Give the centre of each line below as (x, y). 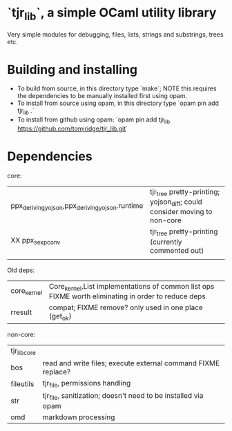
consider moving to (181, 212)
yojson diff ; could (176, 202)
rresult (21, 312)
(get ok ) (60, 316)
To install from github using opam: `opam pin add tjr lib (94, 121)
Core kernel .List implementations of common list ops (132, 287)
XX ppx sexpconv (36, 241)
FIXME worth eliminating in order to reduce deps (127, 296)
